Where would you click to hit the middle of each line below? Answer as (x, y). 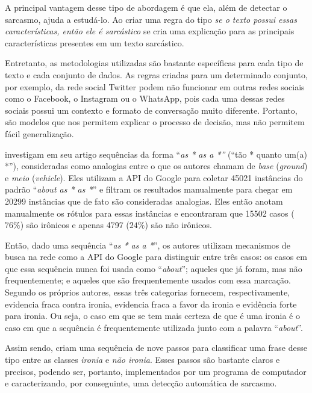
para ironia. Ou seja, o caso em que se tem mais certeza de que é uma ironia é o (152, 316)
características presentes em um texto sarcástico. (95, 42)
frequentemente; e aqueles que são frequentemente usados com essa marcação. (148, 280)
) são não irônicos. (178, 225)
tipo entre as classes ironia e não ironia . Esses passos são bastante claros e (142, 360)
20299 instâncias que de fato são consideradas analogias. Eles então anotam (144, 201)
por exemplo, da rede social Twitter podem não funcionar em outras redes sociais (155, 86)
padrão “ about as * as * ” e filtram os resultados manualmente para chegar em (149, 189)
